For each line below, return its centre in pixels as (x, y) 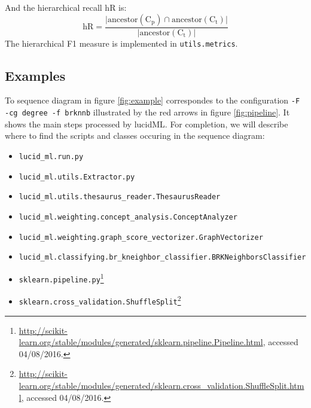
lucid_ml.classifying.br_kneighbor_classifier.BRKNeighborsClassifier (162, 258)
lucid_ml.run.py (51, 156)
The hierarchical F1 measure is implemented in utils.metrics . (121, 43)
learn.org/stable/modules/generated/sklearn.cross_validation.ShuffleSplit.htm (161, 385)
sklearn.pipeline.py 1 (61, 277)
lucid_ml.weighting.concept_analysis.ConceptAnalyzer (128, 217)
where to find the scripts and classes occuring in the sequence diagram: (135, 136)
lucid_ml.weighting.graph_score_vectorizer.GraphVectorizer (141, 237)
